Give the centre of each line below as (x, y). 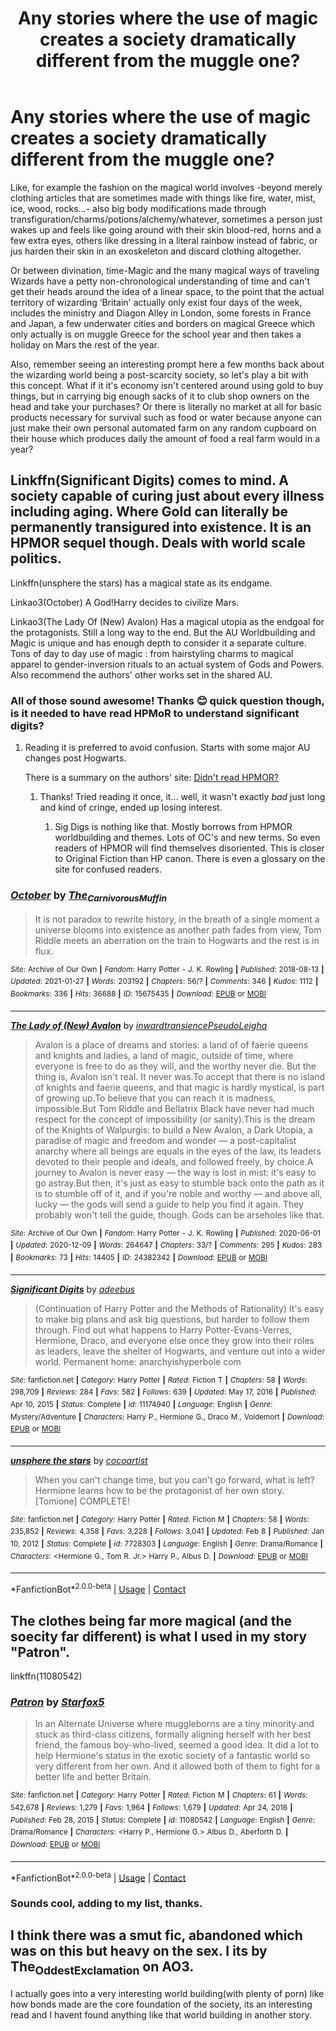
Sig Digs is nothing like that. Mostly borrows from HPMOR (173, 827)
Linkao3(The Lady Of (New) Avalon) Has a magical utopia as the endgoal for (167, 621)
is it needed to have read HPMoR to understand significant (155, 713)
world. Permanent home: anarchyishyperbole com (138, 1361)
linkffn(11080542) (46, 1676)
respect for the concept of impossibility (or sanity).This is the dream (175, 1119)
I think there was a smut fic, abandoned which (156, 1935)
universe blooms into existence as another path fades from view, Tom (178, 929)
